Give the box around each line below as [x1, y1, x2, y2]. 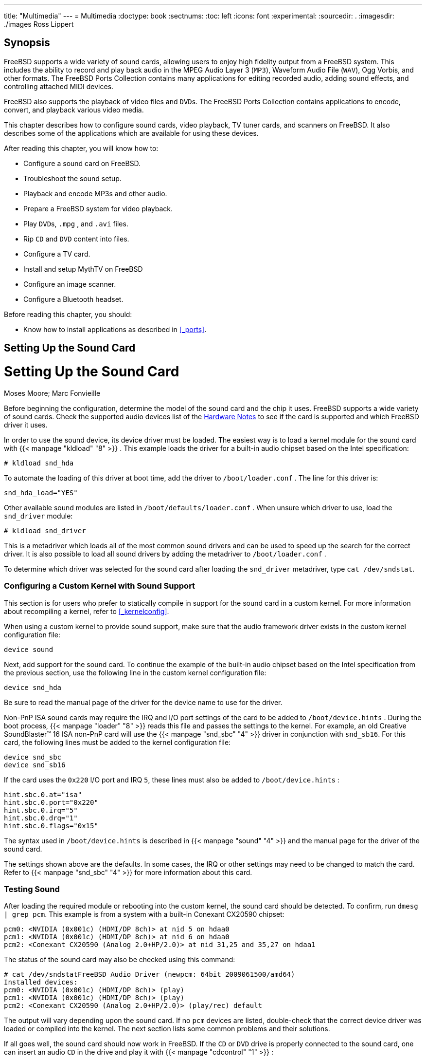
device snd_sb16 [4, 761, 66, 769]
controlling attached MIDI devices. [4, 82, 114, 91]
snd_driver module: [4, 511, 73, 520]
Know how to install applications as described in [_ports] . [23, 325, 207, 334]
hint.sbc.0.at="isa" [4, 790, 82, 799]
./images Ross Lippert [4, 20, 74, 28]
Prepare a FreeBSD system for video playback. [23, 204, 173, 213]
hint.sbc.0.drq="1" [4, 814, 78, 822]
